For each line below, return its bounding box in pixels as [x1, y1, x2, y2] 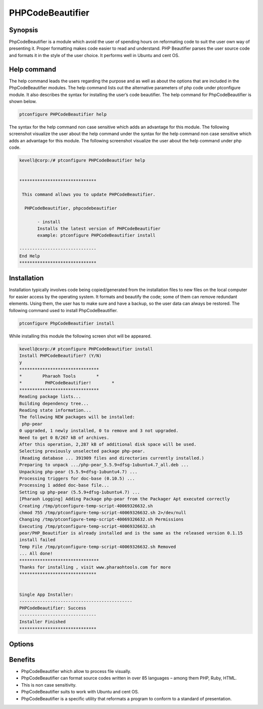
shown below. [9, 98, 37, 104]
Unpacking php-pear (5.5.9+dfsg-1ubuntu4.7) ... [19, 469, 138, 474]
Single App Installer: [19, 591, 74, 597]
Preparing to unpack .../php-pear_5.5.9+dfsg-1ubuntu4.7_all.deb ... [19, 462, 189, 468]
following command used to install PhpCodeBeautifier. [9, 307, 118, 313]
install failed [19, 537, 56, 543]
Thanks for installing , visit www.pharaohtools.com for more [19, 565, 171, 570]
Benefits [9, 655, 36, 664]
